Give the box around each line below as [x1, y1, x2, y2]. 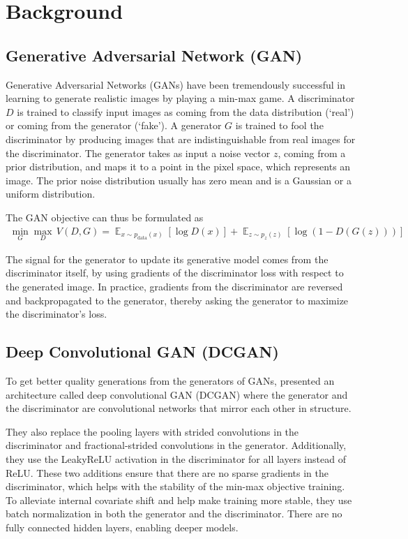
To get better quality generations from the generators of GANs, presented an [6, 373, 335, 387]
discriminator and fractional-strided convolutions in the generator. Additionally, [6, 438, 347, 452]
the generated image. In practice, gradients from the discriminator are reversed [6, 279, 343, 293]
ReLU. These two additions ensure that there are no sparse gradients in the [6, 465, 329, 480]
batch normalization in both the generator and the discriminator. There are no [6, 506, 342, 521]
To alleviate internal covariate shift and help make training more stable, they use [6, 492, 352, 507]
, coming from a [278, 145, 346, 160]
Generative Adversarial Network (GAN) [6, 44, 303, 66]
